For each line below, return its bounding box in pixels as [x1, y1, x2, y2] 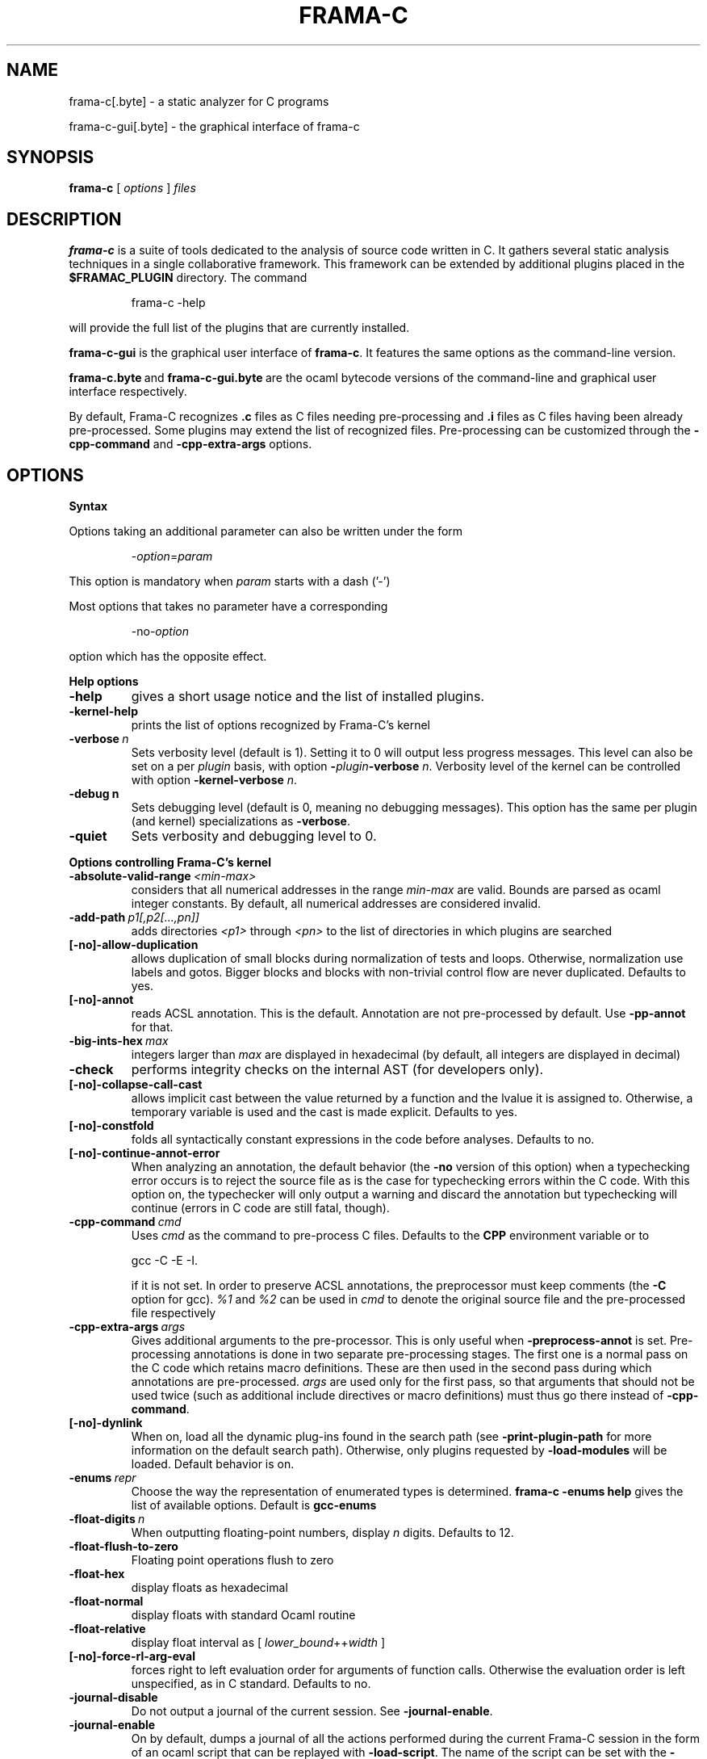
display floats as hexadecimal [131, 1581, 288, 1595]
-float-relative [69, 1622, 146, 1636]
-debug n [69, 787, 119, 801]
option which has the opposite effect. [69, 649, 267, 664]
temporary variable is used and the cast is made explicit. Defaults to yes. [131, 1105, 517, 1119]
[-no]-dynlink [69, 1416, 143, 1430]
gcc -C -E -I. [131, 1253, 198, 1268]
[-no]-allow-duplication [69, 938, 199, 952]
